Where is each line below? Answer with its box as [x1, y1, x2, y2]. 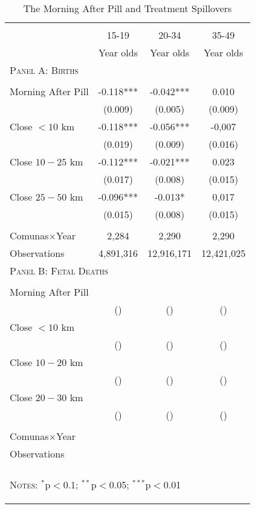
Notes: [10, 477, 38, 491]
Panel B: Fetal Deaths [10, 264, 108, 278]
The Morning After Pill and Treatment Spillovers [23, 1, 232, 15]
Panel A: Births [10, 63, 79, 77]
